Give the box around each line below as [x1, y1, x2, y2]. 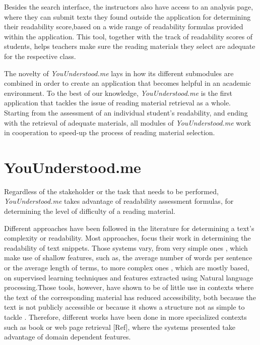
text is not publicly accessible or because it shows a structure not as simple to [4, 302, 245, 312]
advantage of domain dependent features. [4, 331, 131, 342]
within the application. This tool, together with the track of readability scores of [4, 31, 253, 41]
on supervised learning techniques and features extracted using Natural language [4, 272, 253, 282]
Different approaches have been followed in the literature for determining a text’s [4, 222, 254, 233]
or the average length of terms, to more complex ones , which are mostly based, [4, 262, 249, 272]
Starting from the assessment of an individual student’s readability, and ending [4, 107, 248, 118]
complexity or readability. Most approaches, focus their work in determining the [4, 233, 251, 243]
